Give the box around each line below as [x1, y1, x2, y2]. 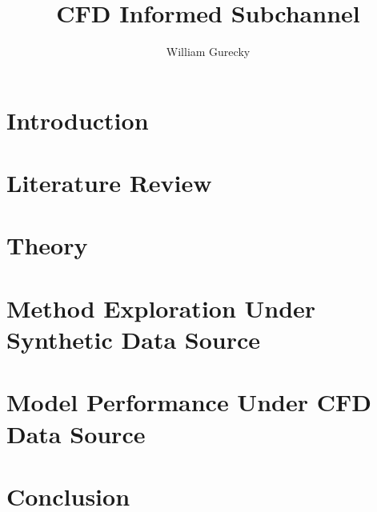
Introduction [6, 103, 149, 136]
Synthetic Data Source [6, 323, 260, 356]
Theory [6, 229, 88, 262]
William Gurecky [166, 43, 251, 60]
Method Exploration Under [6, 291, 316, 324]
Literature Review [6, 166, 212, 199]
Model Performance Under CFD [6, 386, 371, 418]
